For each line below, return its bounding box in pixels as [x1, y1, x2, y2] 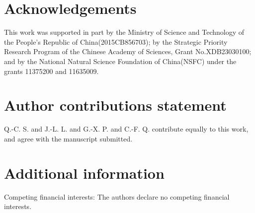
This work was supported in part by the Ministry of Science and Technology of [4, 27, 245, 37]
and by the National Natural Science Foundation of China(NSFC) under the [4, 56, 237, 66]
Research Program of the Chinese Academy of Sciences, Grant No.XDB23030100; [4, 46, 252, 57]
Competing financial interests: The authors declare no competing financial [4, 191, 230, 202]
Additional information [4, 162, 165, 183]
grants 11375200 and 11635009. [4, 66, 99, 76]
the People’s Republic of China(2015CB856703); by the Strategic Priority [4, 36, 228, 47]
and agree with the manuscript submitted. [4, 133, 133, 143]
